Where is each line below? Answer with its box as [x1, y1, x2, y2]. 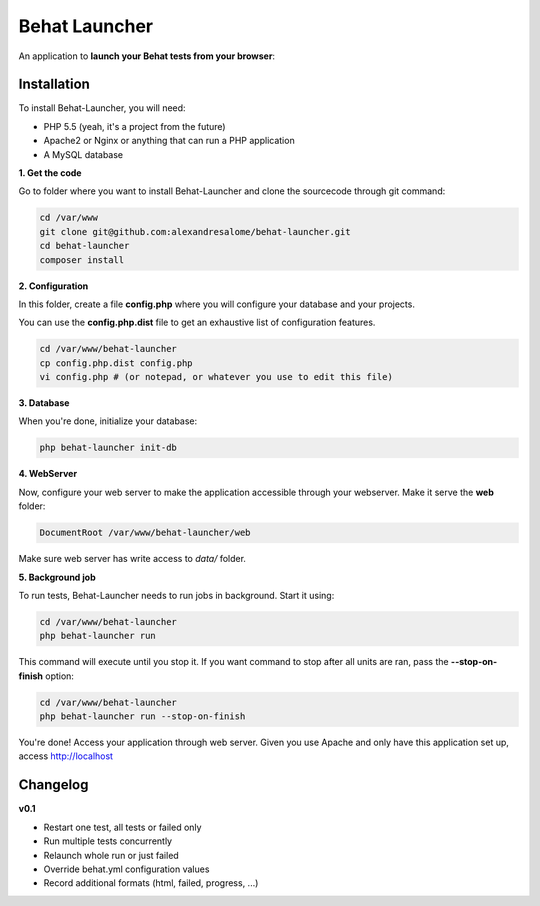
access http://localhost [18, 750, 114, 762]
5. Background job [18, 571, 96, 583]
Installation [18, 76, 90, 93]
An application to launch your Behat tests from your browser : [18, 50, 275, 62]
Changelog [18, 776, 89, 794]
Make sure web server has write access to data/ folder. [18, 553, 247, 565]
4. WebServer [18, 468, 78, 480]
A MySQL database [43, 148, 124, 160]
